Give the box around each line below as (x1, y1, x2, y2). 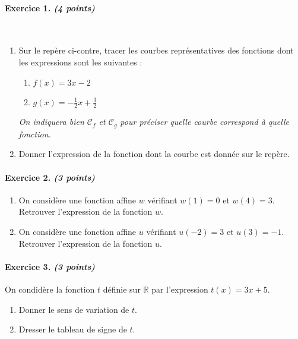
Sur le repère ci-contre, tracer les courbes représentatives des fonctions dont (18, 44, 294, 56)
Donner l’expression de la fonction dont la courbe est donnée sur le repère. (18, 147, 290, 160)
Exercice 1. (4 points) (5, 1, 95, 14)
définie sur (103, 283, 141, 296)
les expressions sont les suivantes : (18, 55, 142, 68)
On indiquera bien (18, 115, 84, 128)
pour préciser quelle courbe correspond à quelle (120, 115, 289, 128)
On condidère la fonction (5, 283, 95, 296)
